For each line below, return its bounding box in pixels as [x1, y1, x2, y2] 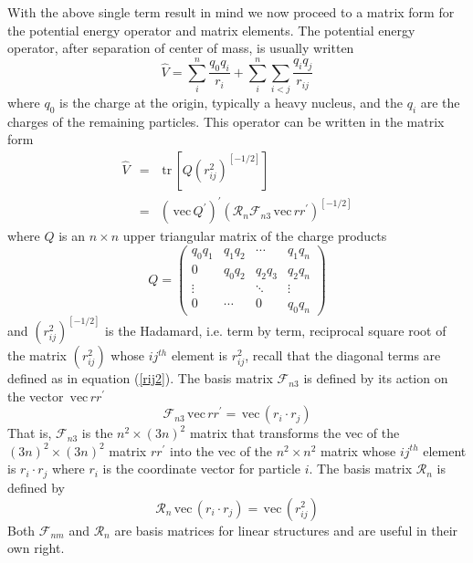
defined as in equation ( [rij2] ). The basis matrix [7, 369, 273, 388]
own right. [7, 538, 65, 558]
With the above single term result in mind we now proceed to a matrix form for [7, 3, 455, 21]
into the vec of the [170, 441, 273, 460]
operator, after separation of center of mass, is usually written [7, 38, 354, 57]
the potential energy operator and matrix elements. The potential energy [7, 20, 415, 39]
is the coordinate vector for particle [102, 459, 301, 478]
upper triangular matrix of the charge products [122, 226, 387, 245]
